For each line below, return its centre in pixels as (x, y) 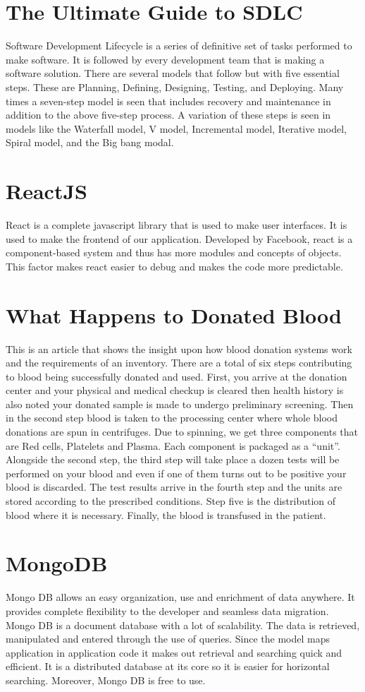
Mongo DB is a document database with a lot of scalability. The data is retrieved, (183, 625)
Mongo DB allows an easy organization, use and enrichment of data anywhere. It (180, 597)
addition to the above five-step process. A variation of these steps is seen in (168, 115)
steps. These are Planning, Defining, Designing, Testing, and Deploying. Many (175, 86)
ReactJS (47, 191)
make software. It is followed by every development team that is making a (165, 59)
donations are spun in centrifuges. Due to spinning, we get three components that (182, 432)
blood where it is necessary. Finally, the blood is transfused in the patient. (166, 514)
